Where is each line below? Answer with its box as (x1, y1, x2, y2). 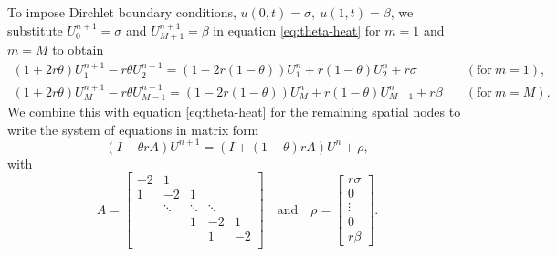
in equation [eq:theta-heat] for (213, 20, 381, 39)
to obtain (52, 40, 104, 59)
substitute (7, 20, 63, 39)
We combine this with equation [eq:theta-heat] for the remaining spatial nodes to (7, 102, 461, 121)
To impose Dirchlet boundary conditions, (7, 3, 236, 21)
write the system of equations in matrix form (7, 119, 259, 138)
